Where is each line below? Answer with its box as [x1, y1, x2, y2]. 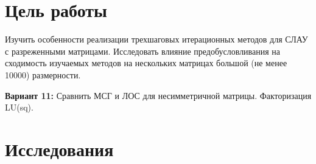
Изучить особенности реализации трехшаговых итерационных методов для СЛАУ [5, 33, 308, 46]
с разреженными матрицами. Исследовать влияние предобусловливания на [5, 44, 281, 57]
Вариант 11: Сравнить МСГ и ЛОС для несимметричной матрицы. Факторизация [5, 89, 312, 101]
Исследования [5, 136, 114, 161]
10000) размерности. [5, 68, 81, 81]
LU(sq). [5, 101, 33, 114]
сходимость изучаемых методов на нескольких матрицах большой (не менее [5, 56, 287, 69]
